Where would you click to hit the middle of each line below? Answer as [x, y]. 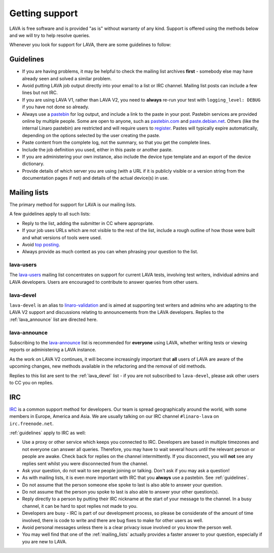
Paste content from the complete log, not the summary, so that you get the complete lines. [116, 143]
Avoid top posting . [41, 244]
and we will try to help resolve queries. [50, 35]
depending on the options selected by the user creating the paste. [91, 135]
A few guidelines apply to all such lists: [50, 214]
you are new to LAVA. [44, 541]
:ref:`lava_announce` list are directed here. [54, 319]
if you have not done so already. [56, 107]
